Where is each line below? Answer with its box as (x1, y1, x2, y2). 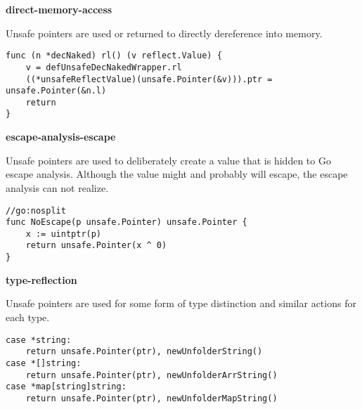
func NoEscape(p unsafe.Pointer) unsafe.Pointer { (6, 217, 247, 228)
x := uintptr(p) (25, 228, 102, 239)
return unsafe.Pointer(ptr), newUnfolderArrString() (25, 370, 278, 380)
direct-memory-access (6, 2, 112, 16)
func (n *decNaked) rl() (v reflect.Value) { (6, 51, 222, 61)
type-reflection (6, 272, 77, 287)
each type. (6, 309, 50, 324)
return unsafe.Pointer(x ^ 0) (25, 240, 167, 251)
